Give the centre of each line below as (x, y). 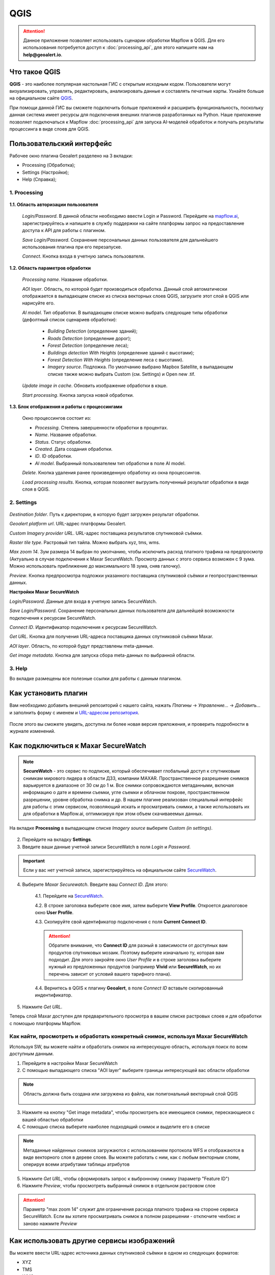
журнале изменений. (32, 731)
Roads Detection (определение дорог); (90, 338)
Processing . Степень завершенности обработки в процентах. (101, 427)
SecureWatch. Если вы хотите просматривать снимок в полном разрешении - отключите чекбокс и (132, 1216)
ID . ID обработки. (53, 456)
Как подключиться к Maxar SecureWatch (78, 746)
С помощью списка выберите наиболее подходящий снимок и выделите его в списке (116, 1127)
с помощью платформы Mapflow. (45, 1023)
